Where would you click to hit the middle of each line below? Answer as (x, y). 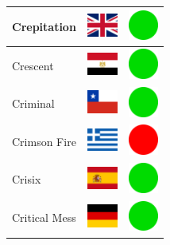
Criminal (33, 103)
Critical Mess (44, 217)
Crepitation (44, 26)
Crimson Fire (44, 141)
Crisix (27, 179)
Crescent (33, 65)
